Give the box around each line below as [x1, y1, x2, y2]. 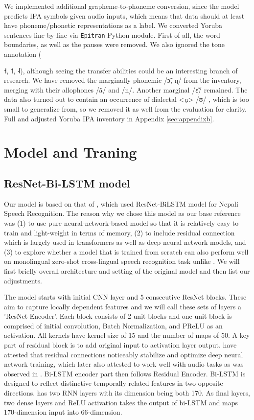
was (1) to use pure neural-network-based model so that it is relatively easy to [4, 217, 239, 228]
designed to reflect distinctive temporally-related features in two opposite [4, 378, 223, 388]
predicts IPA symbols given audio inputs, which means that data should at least [4, 10, 245, 21]
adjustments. [4, 275, 42, 285]
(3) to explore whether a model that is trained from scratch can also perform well [4, 246, 249, 257]
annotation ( [4, 49, 42, 59]
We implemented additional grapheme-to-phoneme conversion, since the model [4, 1, 239, 11]
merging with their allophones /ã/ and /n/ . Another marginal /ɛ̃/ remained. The [4, 84, 248, 94]
